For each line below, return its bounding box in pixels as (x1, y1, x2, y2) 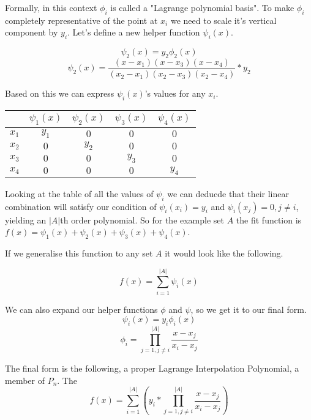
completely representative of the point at (5, 13, 158, 26)
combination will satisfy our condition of (5, 200, 157, 212)
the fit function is (236, 213, 302, 226)
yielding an (5, 213, 47, 226)
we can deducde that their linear (167, 187, 289, 200)
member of (5, 373, 45, 386)
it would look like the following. (165, 246, 283, 259)
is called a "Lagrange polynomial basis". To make (110, 1, 294, 13)
